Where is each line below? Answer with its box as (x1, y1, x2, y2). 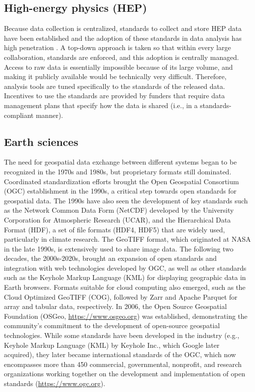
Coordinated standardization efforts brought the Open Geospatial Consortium (4, 176, 239, 186)
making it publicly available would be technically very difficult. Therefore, (4, 71, 227, 82)
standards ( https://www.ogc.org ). (4, 378, 106, 388)
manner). (35, 110, 63, 120)
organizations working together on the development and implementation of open (4, 368, 245, 379)
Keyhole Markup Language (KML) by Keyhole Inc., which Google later (4, 339, 220, 350)
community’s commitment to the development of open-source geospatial (4, 320, 220, 331)
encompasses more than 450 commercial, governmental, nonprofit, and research (4, 359, 242, 369)
